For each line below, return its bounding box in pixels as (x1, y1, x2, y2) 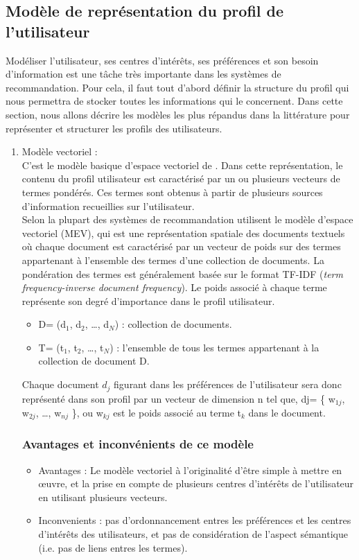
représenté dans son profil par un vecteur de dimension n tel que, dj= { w (21, 391, 335, 405)
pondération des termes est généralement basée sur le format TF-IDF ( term (21, 266, 343, 281)
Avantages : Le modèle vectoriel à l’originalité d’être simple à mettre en (38, 462, 342, 477)
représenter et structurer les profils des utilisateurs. (6, 121, 222, 135)
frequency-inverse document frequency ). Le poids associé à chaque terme (21, 280, 327, 295)
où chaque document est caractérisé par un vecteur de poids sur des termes (21, 239, 341, 254)
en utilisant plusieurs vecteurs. (38, 489, 168, 504)
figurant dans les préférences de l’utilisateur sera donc (114, 377, 342, 392)
